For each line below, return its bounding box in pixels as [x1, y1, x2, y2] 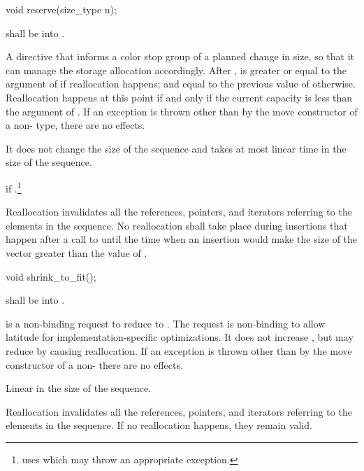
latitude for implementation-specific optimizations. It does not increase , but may [6, 330, 354, 344]
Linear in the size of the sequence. [6, 381, 152, 395]
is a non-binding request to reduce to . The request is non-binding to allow [6, 316, 326, 330]
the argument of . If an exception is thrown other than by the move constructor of [6, 104, 358, 118]
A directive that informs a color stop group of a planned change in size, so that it [6, 49, 355, 64]
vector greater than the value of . [6, 245, 147, 260]
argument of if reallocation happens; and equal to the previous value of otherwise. [6, 76, 356, 91]
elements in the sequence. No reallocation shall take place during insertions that [6, 218, 348, 232]
